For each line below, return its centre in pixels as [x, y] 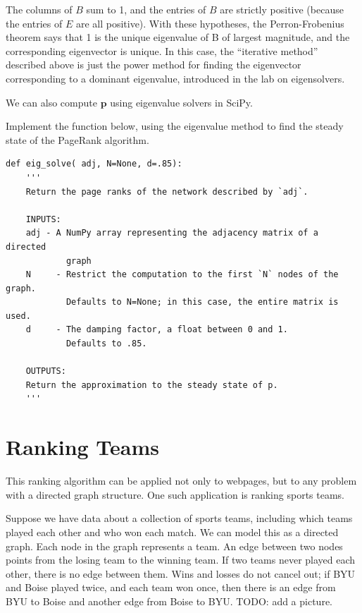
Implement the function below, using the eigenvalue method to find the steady [175, 126]
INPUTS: [43, 219]
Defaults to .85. [106, 344]
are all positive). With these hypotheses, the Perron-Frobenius [210, 23]
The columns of [39, 9]
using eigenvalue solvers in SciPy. [181, 102]
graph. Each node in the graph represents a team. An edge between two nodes [174, 546]
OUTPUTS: [46, 371]
